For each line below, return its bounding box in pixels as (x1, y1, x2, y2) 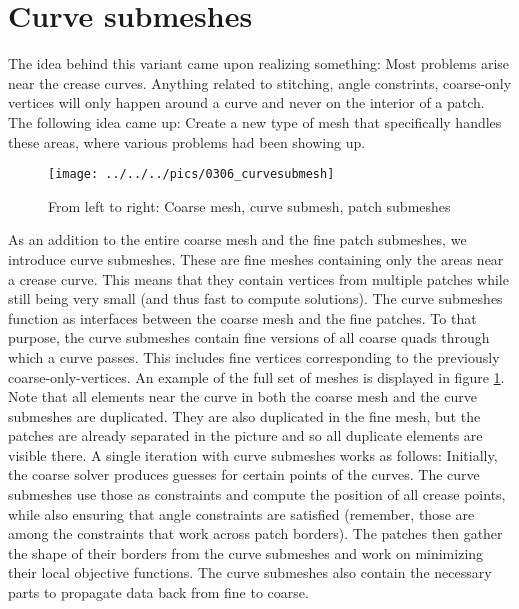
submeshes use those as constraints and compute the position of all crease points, (8, 484, 506, 505)
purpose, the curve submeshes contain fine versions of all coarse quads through (8, 327, 490, 348)
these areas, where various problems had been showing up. (8, 131, 366, 152)
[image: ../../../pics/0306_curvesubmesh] (48, 167, 335, 182)
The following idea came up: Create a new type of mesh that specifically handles (8, 111, 502, 132)
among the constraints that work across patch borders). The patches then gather (8, 523, 503, 544)
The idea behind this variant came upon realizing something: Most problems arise (8, 53, 510, 74)
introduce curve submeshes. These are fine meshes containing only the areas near (8, 248, 504, 269)
